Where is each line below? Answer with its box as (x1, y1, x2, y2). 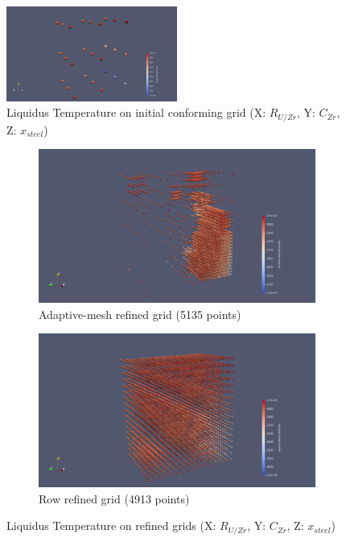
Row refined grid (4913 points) (39, 490, 190, 507)
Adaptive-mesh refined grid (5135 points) (39, 305, 241, 322)
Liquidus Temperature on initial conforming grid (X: (6, 104, 266, 121)
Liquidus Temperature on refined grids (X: (6, 517, 216, 534)
